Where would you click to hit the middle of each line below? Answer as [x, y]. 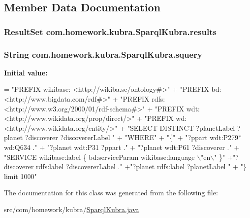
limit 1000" [20, 176]
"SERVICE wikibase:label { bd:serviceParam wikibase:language [99, 157]
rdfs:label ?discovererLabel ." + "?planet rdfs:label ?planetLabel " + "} [141, 166]
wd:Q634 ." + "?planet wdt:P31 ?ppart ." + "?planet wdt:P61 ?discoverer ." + [122, 147]
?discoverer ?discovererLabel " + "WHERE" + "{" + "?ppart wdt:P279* [133, 137]
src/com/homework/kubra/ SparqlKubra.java [72, 209]
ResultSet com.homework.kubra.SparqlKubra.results [110, 31]
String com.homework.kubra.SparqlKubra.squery [103, 54]
